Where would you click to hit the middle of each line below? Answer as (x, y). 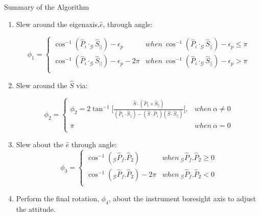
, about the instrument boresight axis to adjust (182, 198)
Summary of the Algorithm (47, 7)
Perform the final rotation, (57, 198)
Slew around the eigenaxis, (58, 24)
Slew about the (40, 144)
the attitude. (36, 209)
